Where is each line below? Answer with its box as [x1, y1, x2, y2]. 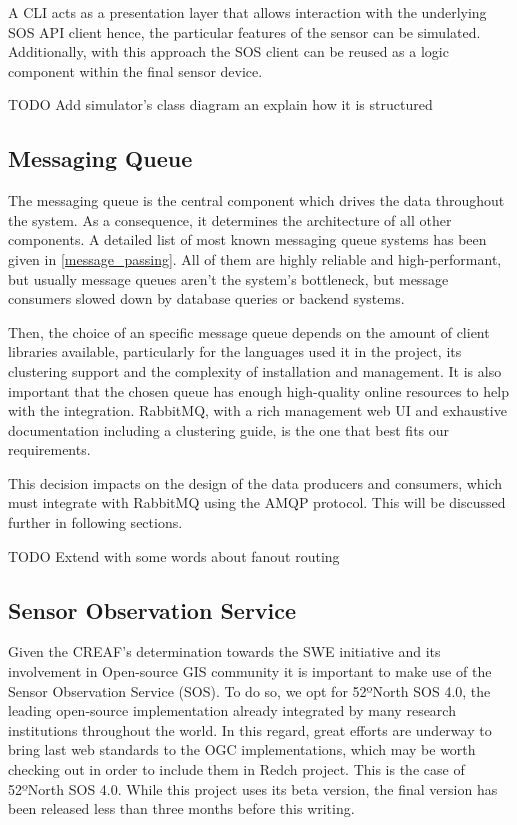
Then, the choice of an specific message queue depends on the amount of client [8, 321, 490, 342]
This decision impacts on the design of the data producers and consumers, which [8, 472, 503, 493]
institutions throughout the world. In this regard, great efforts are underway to [8, 719, 492, 740]
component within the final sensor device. [8, 60, 263, 81]
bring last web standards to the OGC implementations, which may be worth [8, 739, 476, 760]
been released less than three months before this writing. [8, 798, 355, 819]
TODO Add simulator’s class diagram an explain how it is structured [8, 94, 433, 115]
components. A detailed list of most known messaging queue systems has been [8, 229, 487, 250]
